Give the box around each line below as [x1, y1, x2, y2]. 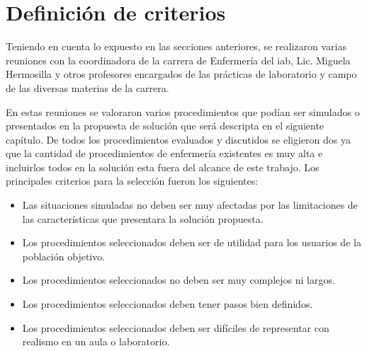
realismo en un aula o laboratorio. [22, 334, 170, 349]
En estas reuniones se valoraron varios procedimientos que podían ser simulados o [6, 104, 360, 119]
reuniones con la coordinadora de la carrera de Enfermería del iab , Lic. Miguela [6, 52, 351, 67]
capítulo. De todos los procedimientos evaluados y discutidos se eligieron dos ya [6, 132, 351, 146]
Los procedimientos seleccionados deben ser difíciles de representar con [22, 320, 329, 335]
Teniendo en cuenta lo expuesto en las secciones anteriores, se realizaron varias [6, 39, 346, 54]
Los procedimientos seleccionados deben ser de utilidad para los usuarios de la [22, 235, 361, 250]
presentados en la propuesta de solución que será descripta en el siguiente [6, 118, 324, 133]
